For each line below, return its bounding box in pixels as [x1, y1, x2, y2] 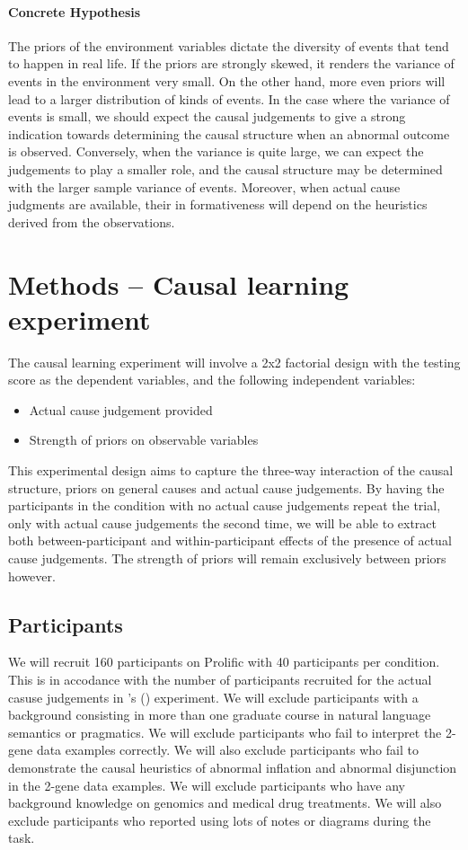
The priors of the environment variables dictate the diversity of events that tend [8, 36, 449, 55]
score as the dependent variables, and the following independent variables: [8, 370, 416, 389]
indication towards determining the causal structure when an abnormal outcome [8, 124, 450, 143]
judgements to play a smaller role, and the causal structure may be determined [8, 159, 443, 178]
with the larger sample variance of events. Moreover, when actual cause [8, 177, 401, 196]
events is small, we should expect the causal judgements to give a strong [8, 107, 406, 126]
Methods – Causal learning [8, 265, 349, 302]
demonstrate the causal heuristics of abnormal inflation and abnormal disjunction [8, 757, 457, 776]
